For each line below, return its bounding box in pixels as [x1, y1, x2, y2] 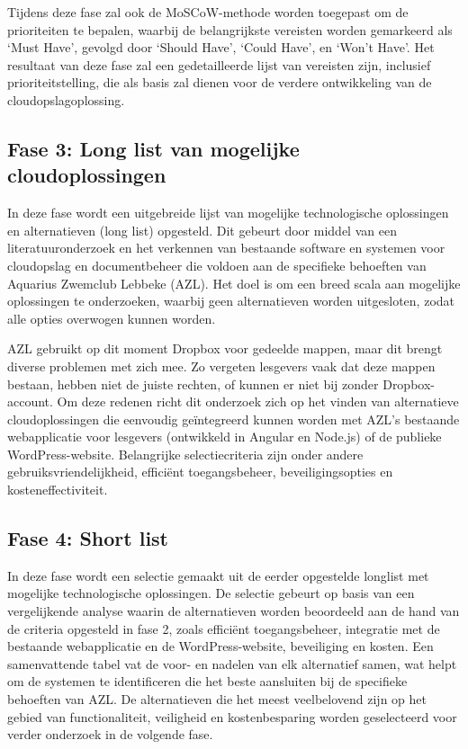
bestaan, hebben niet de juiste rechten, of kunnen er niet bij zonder [7, 374, 379, 393]
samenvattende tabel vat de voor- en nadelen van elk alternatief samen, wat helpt [7, 654, 457, 673]
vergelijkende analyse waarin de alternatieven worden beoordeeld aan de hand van [7, 602, 460, 620]
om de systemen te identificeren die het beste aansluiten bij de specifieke [7, 672, 408, 691]
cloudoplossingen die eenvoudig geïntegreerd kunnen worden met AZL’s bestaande [7, 409, 460, 428]
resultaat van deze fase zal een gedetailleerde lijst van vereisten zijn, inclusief [7, 55, 431, 74]
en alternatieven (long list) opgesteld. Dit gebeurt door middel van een [7, 220, 397, 239]
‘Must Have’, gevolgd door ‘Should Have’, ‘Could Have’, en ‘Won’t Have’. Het [7, 38, 435, 57]
